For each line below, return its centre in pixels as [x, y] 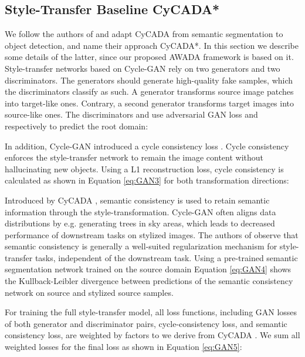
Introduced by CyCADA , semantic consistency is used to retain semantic [137, 200]
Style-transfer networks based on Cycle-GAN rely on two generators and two [143, 68]
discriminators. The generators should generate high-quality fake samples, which [149, 80]
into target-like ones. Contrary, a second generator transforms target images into [150, 103]
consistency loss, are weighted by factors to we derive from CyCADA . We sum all [152, 335]
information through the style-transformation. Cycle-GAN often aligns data [140, 211]
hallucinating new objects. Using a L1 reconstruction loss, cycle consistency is [144, 169]
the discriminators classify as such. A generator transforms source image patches [149, 91]
